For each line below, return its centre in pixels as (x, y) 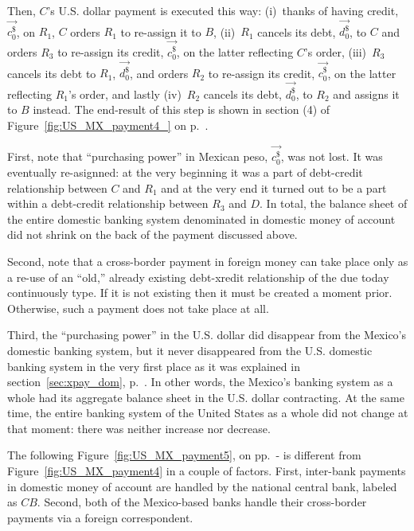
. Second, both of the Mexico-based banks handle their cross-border (202, 502)
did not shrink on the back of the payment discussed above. (152, 234)
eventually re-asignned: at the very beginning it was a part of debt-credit (185, 172)
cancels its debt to (52, 73)
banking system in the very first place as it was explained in (154, 366)
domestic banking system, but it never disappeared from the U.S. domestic (190, 350)
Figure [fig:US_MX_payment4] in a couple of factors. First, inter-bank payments (207, 471)
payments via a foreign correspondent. (100, 517)
